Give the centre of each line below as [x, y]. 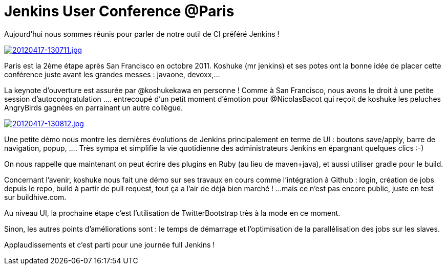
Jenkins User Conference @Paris [119, 11]
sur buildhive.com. [35, 197]
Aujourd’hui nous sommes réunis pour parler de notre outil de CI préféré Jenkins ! [142, 34]
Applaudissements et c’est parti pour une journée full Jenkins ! [110, 244]
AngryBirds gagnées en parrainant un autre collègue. [94, 107]
